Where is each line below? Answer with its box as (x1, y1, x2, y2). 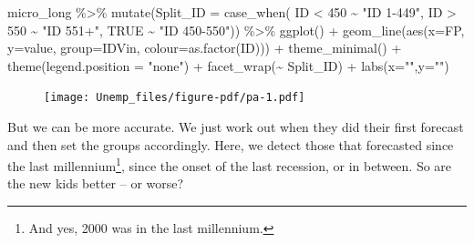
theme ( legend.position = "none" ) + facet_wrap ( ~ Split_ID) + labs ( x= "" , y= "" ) (7, 56, 449, 75)
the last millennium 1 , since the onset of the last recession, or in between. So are (7, 154, 452, 175)
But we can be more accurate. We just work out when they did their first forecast (7, 117, 464, 137)
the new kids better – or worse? (7, 174, 184, 193)
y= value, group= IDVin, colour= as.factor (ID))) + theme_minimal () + (7, 38, 402, 57)
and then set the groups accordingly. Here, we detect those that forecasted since (7, 135, 454, 154)
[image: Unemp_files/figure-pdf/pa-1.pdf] (44, 91, 305, 105)
